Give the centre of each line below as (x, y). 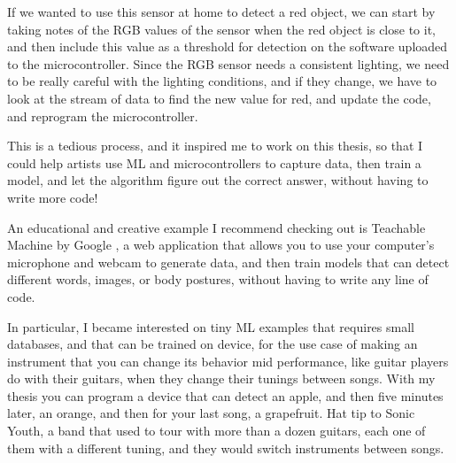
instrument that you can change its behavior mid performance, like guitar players (228, 361)
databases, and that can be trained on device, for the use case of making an (213, 344)
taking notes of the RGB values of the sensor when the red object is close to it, (221, 29)
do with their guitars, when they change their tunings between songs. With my (221, 378)
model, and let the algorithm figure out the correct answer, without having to (218, 180)
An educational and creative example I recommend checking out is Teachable (216, 227)
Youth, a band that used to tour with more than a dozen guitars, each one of (216, 431)
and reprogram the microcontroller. (103, 116)
